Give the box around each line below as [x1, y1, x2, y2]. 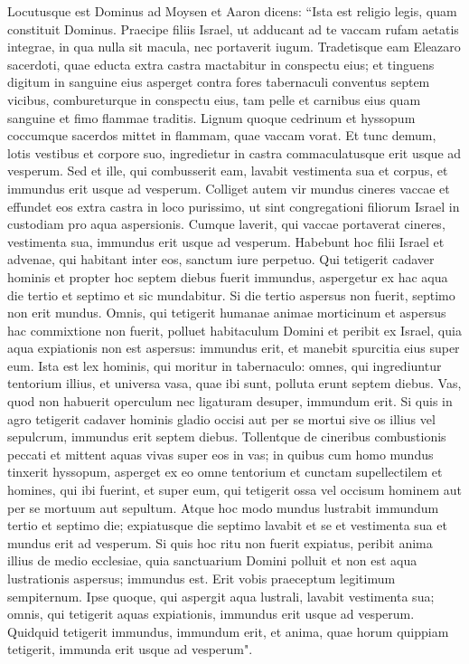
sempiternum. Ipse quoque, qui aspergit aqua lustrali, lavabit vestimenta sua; [7, 586, 435, 605]
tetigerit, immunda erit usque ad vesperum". [7, 640, 253, 659]
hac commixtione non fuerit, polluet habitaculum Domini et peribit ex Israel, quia [7, 320, 462, 339]
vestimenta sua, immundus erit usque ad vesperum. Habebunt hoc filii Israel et [7, 232, 445, 251]
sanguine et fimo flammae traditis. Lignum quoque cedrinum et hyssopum [7, 108, 416, 127]
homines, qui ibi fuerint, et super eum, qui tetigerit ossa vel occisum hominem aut [7, 480, 462, 499]
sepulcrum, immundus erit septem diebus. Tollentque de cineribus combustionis [7, 427, 446, 446]
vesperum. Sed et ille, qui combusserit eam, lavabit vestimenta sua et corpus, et [7, 161, 448, 180]
